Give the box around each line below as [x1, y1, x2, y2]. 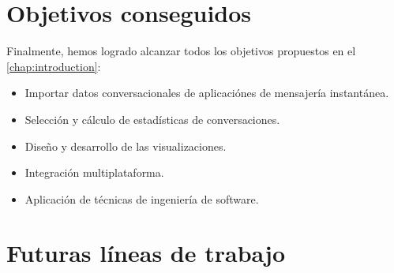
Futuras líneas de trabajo [6, 237, 286, 269]
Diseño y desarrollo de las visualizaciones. [24, 137, 227, 154]
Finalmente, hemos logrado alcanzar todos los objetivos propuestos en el [6, 43, 356, 59]
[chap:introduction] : [6, 58, 101, 74]
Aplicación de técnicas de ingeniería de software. [24, 190, 259, 207]
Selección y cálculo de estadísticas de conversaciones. [24, 110, 280, 127]
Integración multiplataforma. [24, 164, 164, 181]
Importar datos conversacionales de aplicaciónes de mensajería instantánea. [24, 84, 389, 101]
